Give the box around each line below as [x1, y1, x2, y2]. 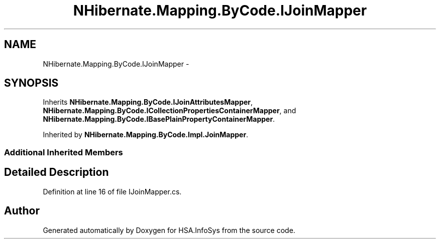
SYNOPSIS [4, 77, 59, 90]
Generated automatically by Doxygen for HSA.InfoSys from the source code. [43, 225, 295, 234]
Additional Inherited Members [4, 147, 123, 157]
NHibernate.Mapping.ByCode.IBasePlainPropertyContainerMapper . [43, 115, 275, 124]
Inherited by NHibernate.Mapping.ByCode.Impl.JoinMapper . [43, 130, 249, 139]
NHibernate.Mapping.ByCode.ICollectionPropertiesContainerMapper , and [43, 106, 296, 115]
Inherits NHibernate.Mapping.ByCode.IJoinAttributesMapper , [43, 98, 253, 107]
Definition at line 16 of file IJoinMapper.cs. [43, 187, 182, 196]
